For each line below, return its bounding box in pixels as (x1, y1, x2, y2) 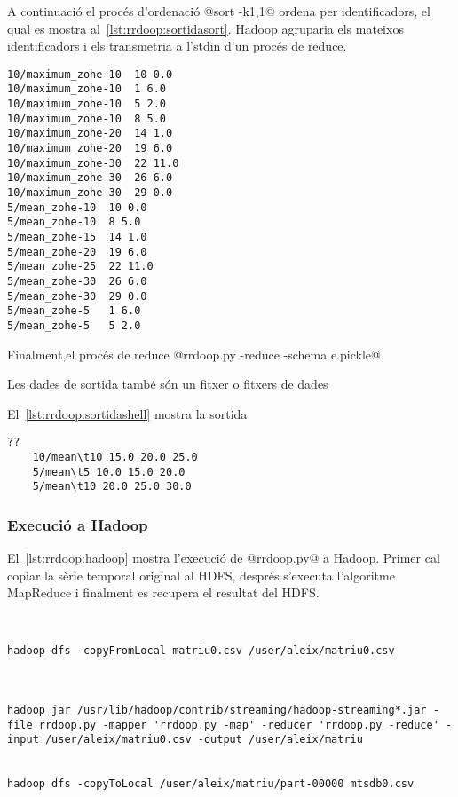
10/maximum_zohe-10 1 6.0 (7, 83, 166, 96)
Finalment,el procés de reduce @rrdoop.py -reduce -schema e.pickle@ (7, 344, 381, 363)
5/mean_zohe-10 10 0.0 (7, 201, 147, 214)
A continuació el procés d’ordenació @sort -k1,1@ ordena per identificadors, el (7, 2, 430, 20)
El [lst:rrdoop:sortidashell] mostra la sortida (7, 404, 248, 422)
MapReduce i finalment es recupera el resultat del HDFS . (7, 583, 320, 602)
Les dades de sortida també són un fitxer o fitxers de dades (7, 375, 328, 393)
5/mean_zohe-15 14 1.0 (7, 231, 147, 243)
